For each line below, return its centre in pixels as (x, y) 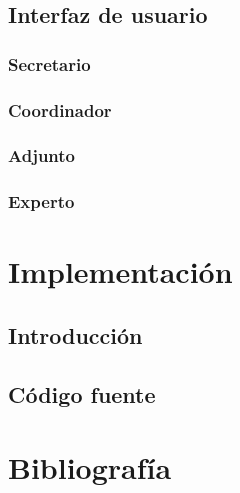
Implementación (120, 271)
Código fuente (82, 393)
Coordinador (60, 109)
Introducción (75, 334)
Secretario (49, 63)
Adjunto (41, 155)
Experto (41, 201)
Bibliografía (90, 467)
